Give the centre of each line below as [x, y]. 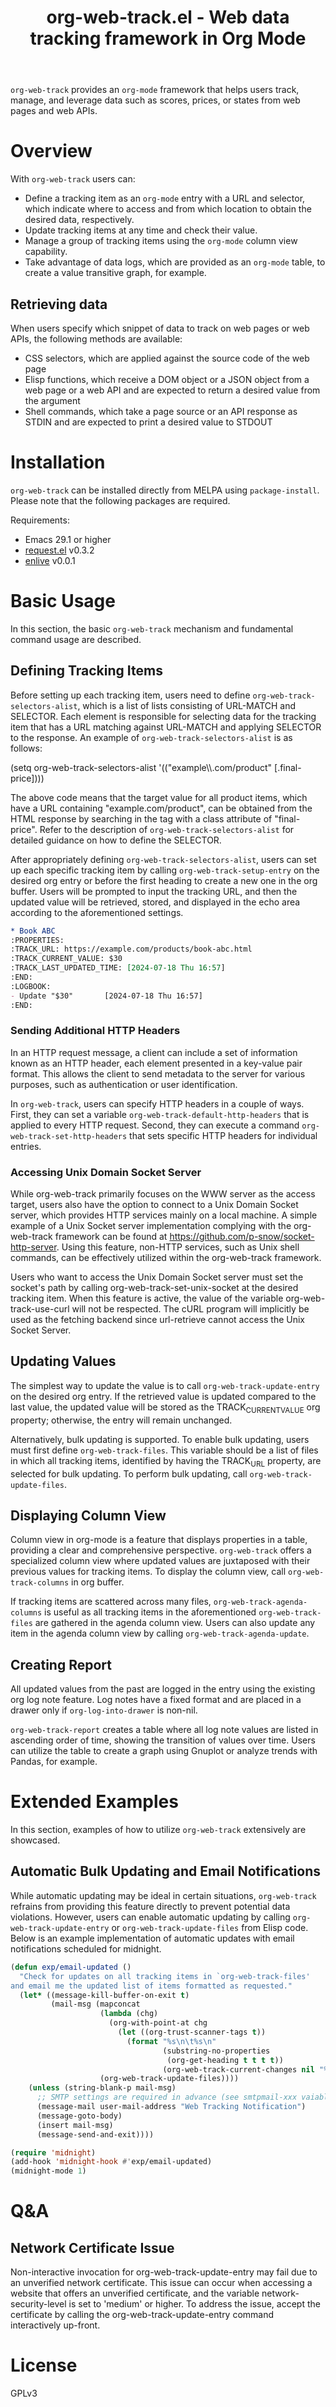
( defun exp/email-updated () [71, 1967]
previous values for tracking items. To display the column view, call [148, 1572]
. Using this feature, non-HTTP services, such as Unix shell [178, 1247]
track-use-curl [40, 1309]
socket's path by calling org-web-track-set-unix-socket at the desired [154, 1288]
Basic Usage [63, 601]
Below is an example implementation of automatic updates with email [152, 1938]
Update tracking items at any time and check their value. [141, 230]
